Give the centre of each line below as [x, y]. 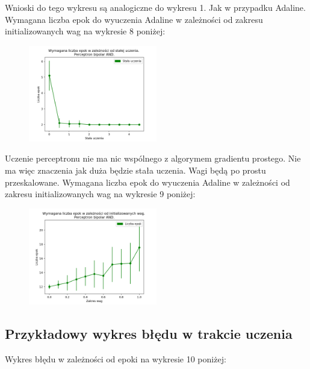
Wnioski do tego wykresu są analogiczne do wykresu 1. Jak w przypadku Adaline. [155, 7]
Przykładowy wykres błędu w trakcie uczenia [149, 333]
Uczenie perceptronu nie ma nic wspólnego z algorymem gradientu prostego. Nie [153, 158]
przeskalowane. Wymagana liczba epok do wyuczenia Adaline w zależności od [147, 182]
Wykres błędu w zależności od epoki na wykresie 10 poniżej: [116, 358]
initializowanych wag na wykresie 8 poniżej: [85, 31]
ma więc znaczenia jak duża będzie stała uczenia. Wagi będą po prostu [135, 170]
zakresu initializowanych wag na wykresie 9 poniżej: [100, 194]
